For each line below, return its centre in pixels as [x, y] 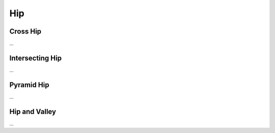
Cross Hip [25, 31]
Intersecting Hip [36, 58]
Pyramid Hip [29, 85]
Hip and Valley [33, 111]
